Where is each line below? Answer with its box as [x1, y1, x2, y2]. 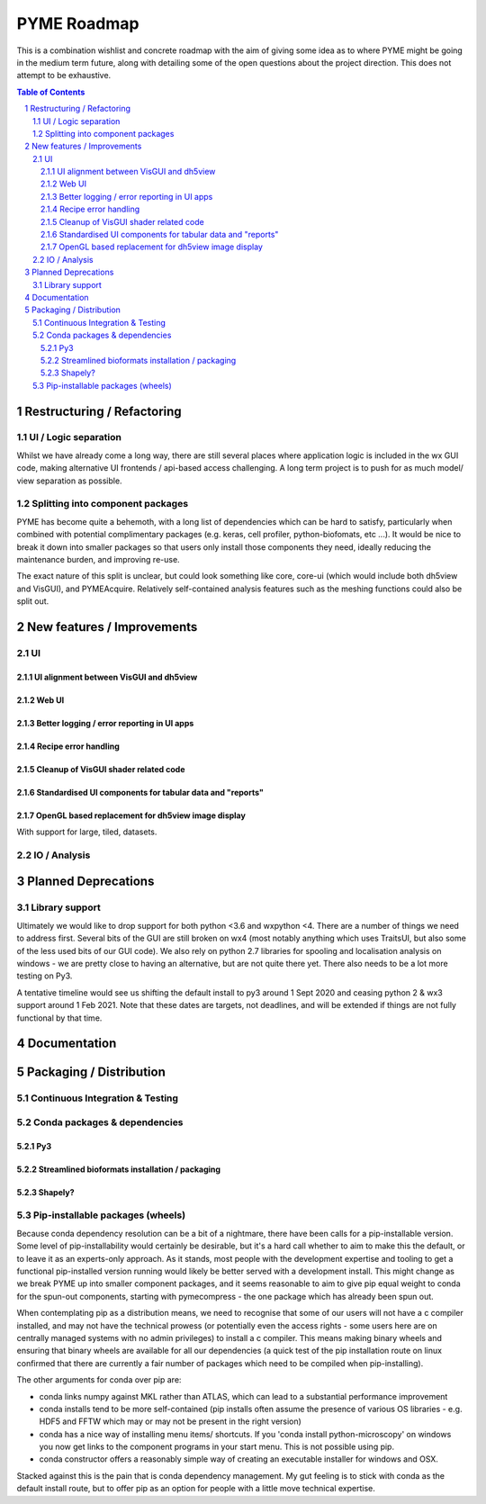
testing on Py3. [16, 970, 73, 981]
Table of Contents [16, 86, 85, 97]
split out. [16, 596, 49, 607]
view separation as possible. [16, 475, 122, 486]
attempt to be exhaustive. [16, 70, 112, 81]
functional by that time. [16, 1013, 103, 1023]
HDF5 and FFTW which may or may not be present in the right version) [39, 1416, 301, 1427]
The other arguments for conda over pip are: [16, 1374, 182, 1385]
